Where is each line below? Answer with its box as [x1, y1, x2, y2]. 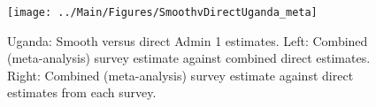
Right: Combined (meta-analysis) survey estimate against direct [7, 65, 354, 84]
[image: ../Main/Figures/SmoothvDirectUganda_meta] [7, 6, 318, 19]
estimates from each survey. [7, 83, 157, 102]
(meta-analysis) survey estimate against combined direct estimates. [7, 49, 371, 67]
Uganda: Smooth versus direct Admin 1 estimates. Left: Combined [7, 31, 368, 50]
